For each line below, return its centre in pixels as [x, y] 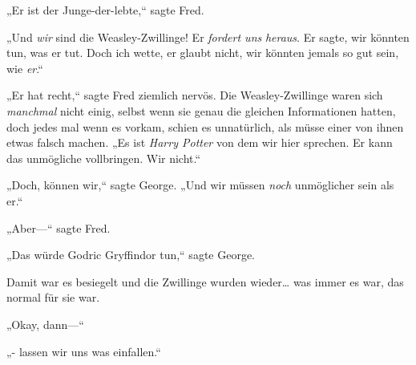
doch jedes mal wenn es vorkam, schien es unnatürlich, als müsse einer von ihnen [205, 126]
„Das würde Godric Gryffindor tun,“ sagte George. [131, 255]
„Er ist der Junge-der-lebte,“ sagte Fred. [105, 10]
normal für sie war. [53, 297]
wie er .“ [25, 68]
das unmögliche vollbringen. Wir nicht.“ [104, 158]
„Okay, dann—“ [45, 324]
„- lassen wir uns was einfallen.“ [84, 351]
